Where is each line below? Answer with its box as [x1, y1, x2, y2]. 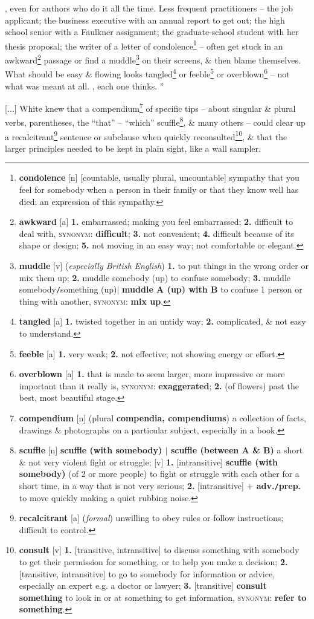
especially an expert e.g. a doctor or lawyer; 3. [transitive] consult [19, 579, 267, 592]
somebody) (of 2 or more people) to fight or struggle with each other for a [19, 467, 300, 480]
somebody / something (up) [19, 283, 117, 296]
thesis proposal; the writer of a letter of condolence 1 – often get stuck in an [5, 37, 283, 52]
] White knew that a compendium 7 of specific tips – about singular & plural [14, 100, 296, 114]
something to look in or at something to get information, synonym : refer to [19, 591, 307, 603]
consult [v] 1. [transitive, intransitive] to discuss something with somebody [19, 543, 300, 556]
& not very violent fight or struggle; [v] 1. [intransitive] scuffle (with [19, 455, 278, 468]
